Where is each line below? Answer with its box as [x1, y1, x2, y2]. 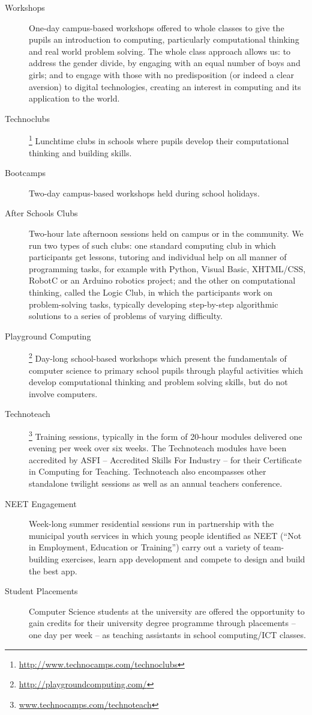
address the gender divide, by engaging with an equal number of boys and [29, 56, 301, 69]
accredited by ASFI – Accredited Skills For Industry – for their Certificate [29, 453, 302, 466]
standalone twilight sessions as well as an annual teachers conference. [29, 476, 283, 489]
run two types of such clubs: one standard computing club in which [29, 239, 276, 251]
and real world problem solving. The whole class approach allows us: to [29, 44, 291, 57]
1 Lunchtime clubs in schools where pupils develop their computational [29, 133, 289, 147]
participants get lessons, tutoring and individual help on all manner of [29, 251, 287, 263]
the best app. [29, 564, 77, 577]
